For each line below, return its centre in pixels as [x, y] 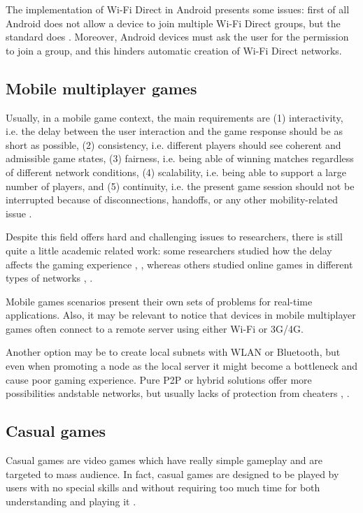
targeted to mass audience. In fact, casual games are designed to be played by [172, 474]
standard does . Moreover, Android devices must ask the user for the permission [177, 37]
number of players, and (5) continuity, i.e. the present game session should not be [180, 186]
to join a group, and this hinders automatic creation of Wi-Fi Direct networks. [174, 50]
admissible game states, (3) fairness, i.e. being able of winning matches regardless [180, 158]
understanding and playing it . [71, 501]
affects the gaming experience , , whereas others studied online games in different [179, 264]
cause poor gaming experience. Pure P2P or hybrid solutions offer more [159, 379]
